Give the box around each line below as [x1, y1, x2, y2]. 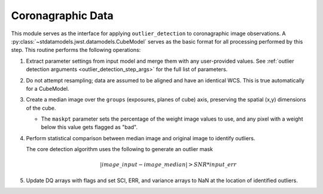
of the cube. [26, 104, 56, 112]
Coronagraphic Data [11, 9, 114, 22]
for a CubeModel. [26, 85, 69, 92]
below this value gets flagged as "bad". [41, 124, 138, 131]
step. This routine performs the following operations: [11, 47, 141, 54]
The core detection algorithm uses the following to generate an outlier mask [26, 146, 214, 153]
